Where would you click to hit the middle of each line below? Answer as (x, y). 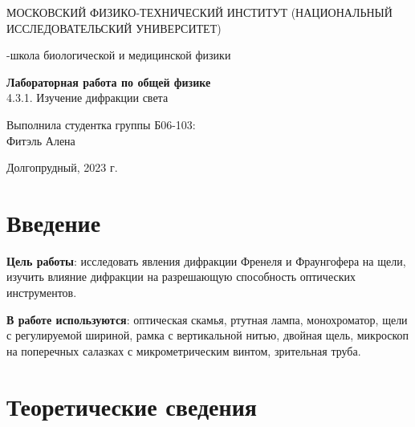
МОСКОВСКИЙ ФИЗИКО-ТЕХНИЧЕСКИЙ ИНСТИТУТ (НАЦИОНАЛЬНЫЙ (199, 12)
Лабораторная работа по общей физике (109, 81)
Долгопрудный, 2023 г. (62, 167)
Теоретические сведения (132, 406)
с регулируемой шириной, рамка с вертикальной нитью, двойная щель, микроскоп (208, 335)
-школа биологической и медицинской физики (119, 55)
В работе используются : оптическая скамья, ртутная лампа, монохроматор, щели (207, 319)
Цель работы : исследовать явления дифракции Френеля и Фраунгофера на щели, (206, 260)
